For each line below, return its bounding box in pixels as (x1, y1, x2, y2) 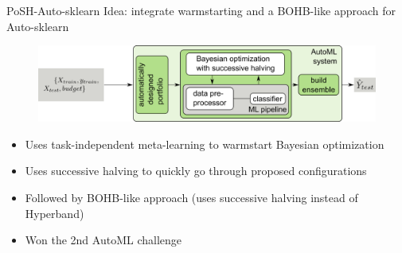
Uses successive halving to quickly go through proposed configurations (25, 162, 367, 179)
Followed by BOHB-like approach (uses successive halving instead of (25, 189, 358, 206)
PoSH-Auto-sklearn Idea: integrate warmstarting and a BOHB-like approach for (6, 2, 396, 18)
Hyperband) (25, 204, 84, 221)
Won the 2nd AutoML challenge (25, 232, 182, 248)
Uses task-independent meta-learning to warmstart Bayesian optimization (25, 135, 384, 152)
